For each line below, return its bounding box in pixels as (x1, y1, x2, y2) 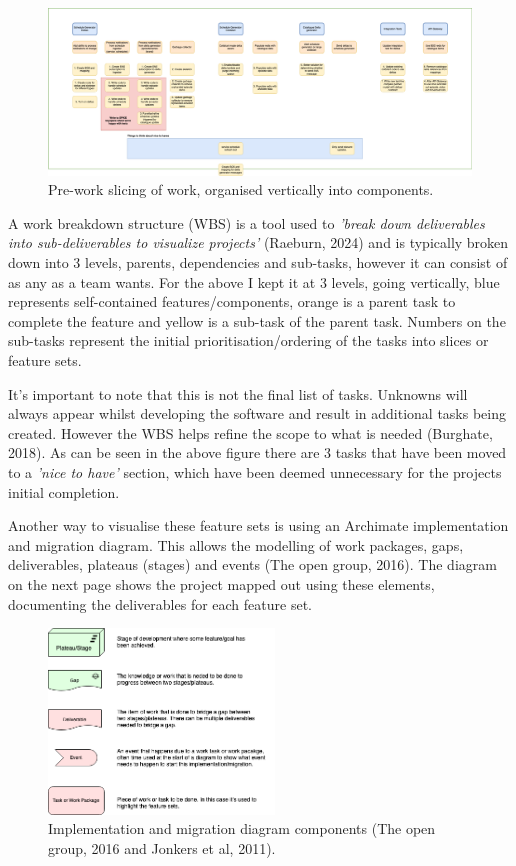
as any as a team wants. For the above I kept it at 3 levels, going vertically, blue (8, 271, 500, 292)
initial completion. (8, 481, 120, 502)
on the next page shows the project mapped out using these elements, (8, 573, 435, 594)
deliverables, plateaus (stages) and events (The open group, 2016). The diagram (8, 554, 497, 575)
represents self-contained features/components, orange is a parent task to (8, 291, 456, 312)
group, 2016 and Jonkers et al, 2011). (48, 838, 276, 859)
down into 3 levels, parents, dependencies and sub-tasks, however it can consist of (8, 252, 508, 273)
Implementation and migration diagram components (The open (48, 818, 436, 839)
